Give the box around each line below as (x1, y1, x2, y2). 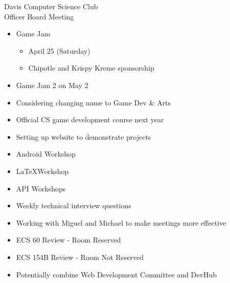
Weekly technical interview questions (16, 200, 131, 211)
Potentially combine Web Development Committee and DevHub (16, 269, 217, 279)
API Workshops (16, 183, 66, 193)
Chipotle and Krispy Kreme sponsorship (28, 62, 154, 73)
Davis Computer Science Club (4, 1, 98, 11)
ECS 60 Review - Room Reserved (16, 234, 121, 245)
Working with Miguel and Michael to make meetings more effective (16, 217, 226, 228)
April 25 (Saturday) (28, 45, 90, 56)
